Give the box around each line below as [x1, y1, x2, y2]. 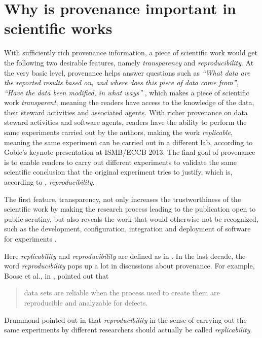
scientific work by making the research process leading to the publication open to [4, 204, 256, 214]
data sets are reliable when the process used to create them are [24, 287, 220, 298]
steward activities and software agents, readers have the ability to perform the [4, 117, 247, 127]
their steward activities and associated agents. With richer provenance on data [4, 107, 248, 117]
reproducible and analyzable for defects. [24, 297, 148, 308]
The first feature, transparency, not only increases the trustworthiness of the [4, 193, 241, 204]
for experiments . [4, 233, 57, 244]
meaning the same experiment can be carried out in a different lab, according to [4, 137, 253, 147]
